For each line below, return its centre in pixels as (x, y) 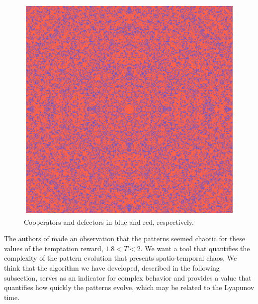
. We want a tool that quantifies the (195, 248)
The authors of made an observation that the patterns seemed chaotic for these (125, 238)
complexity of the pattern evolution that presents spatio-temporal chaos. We (121, 258)
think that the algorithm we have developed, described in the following (112, 267)
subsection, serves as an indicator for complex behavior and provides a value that (128, 277)
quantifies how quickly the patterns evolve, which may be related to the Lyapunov (129, 287)
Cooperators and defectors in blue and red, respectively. (109, 222)
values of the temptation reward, (54, 248)
